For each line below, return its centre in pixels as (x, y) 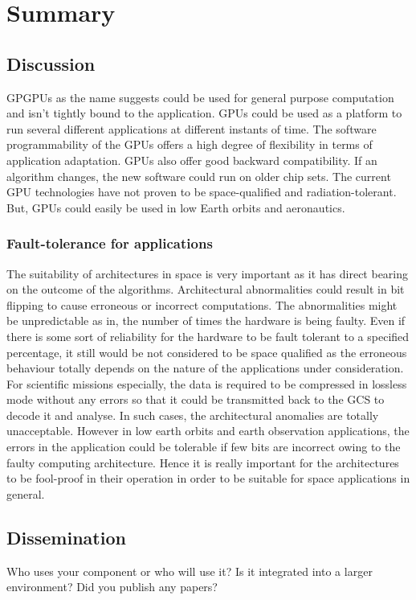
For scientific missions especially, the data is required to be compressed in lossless (207, 383)
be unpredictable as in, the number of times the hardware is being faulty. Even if (206, 321)
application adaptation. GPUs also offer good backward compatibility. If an (192, 160)
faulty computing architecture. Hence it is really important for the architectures (203, 462)
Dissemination (66, 537)
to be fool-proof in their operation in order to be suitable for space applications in (208, 478)
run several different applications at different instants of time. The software (192, 128)
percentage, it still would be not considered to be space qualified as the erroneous (207, 352)
